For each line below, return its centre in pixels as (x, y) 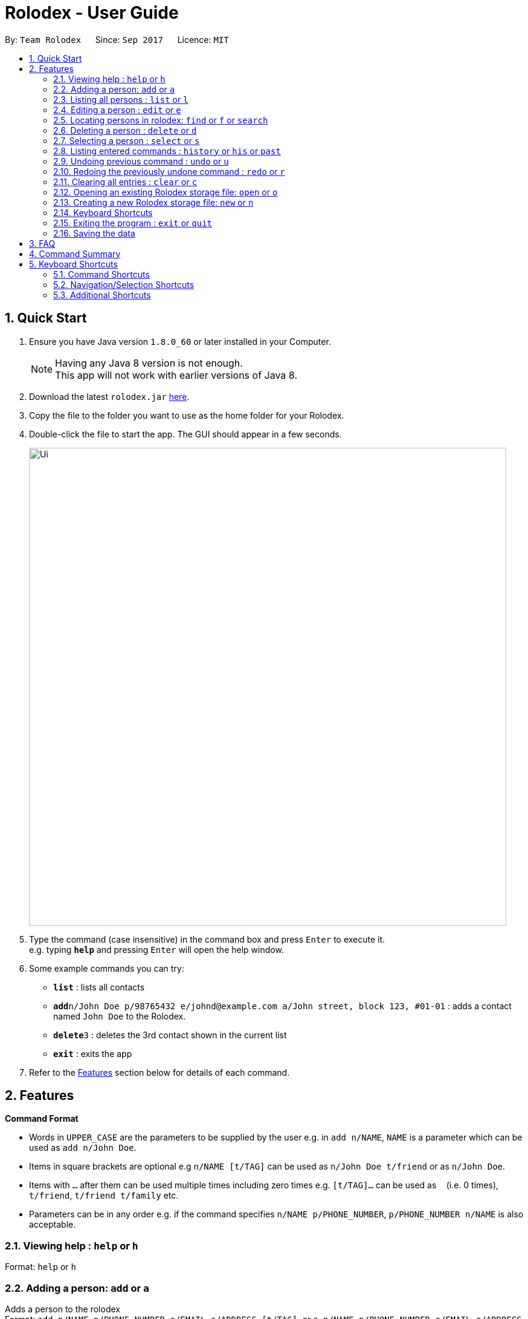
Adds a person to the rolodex (63, 1309)
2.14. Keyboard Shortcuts (103, 212)
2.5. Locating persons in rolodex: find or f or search (161, 120)
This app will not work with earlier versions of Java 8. (176, 375)
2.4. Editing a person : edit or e (117, 110)
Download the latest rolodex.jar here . (109, 396)
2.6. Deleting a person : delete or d (125, 130)
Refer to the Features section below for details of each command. (159, 1072)
